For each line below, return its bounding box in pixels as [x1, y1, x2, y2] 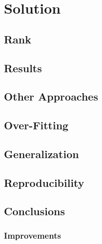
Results [4, 60, 42, 75]
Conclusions [4, 203, 65, 219]
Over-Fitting [4, 118, 69, 133]
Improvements [4, 229, 61, 241]
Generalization [4, 146, 79, 161]
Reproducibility [4, 175, 84, 190]
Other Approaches [4, 89, 98, 104]
